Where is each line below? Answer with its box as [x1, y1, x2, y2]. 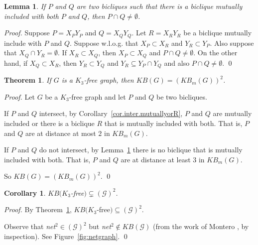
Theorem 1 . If [4, 75, 51, 85]
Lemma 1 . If [4, 1, 46, 11]
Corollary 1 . [4, 187, 46, 198]
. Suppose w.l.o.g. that [70, 37, 138, 48]
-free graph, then [84, 75, 134, 85]
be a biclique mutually [183, 27, 252, 38]
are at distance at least [121, 154, 191, 164]
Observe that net [4, 221, 56, 232]
